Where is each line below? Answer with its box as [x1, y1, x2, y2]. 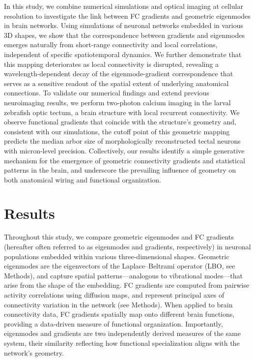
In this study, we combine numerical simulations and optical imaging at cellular [4, 1, 243, 11]
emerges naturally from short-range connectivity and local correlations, [4, 39, 218, 50]
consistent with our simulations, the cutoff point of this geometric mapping [4, 126, 230, 136]
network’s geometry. [4, 347, 64, 358]
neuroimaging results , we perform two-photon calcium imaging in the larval [4, 97, 231, 107]
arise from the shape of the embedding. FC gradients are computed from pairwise [4, 280, 249, 290]
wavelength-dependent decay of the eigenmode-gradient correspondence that [4, 68, 233, 79]
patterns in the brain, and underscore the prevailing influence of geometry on [4, 165, 236, 175]
